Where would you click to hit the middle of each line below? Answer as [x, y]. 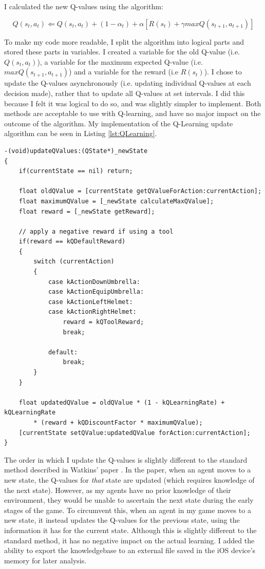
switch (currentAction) [74, 262]
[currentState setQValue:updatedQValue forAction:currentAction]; [135, 433]
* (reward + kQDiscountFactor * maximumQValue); [118, 422]
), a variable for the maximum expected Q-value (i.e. [120, 61]
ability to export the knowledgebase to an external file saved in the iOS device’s [130, 550]
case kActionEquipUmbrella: [96, 292]
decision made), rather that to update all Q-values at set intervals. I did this [125, 93]
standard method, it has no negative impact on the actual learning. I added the [129, 540]
